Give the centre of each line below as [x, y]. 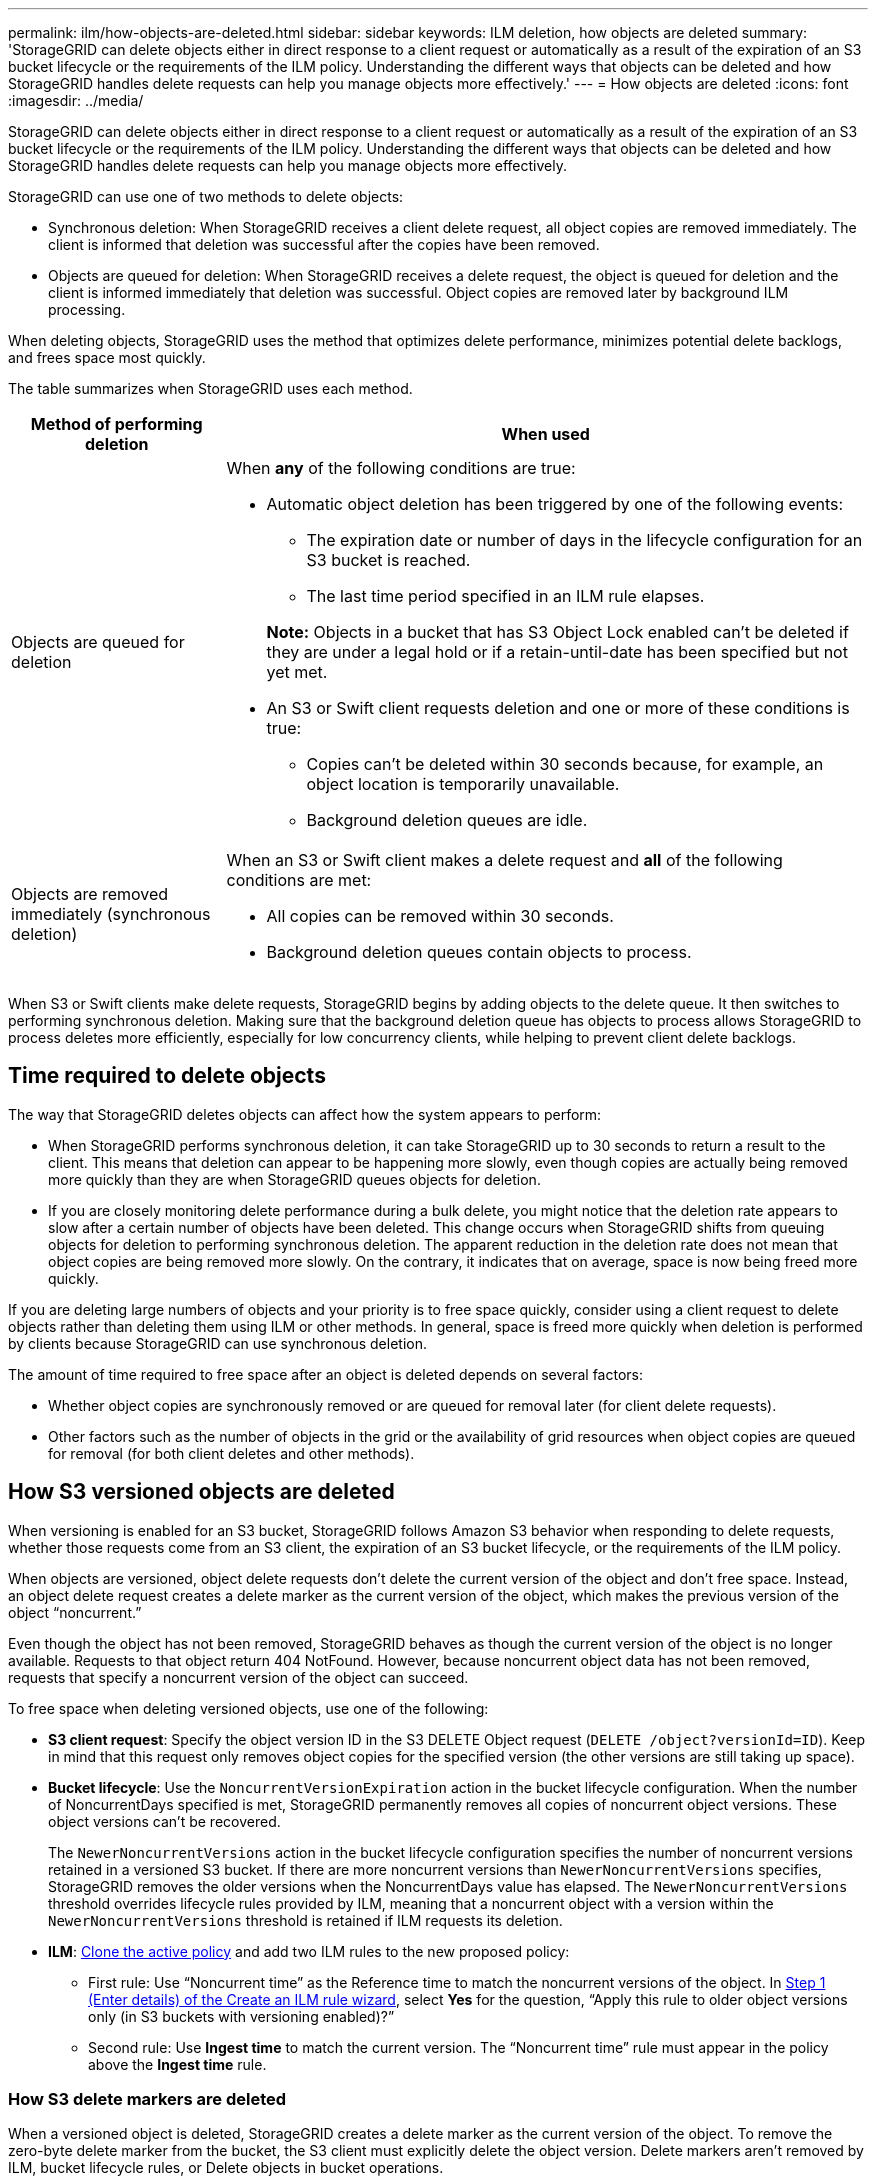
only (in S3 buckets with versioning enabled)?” [241, 2016]
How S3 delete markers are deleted [147, 2099]
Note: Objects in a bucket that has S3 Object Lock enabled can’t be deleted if [557, 632]
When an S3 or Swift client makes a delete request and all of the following [504, 860]
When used [545, 434]
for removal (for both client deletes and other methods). [231, 1453]
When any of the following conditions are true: [401, 468]
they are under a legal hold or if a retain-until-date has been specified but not [557, 652]
